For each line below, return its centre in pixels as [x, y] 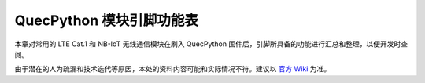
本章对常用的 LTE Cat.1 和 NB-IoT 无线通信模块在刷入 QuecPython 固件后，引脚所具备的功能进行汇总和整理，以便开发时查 [211, 44]
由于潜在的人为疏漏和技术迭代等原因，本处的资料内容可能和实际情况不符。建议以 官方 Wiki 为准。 [173, 69]
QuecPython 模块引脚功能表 [106, 20]
